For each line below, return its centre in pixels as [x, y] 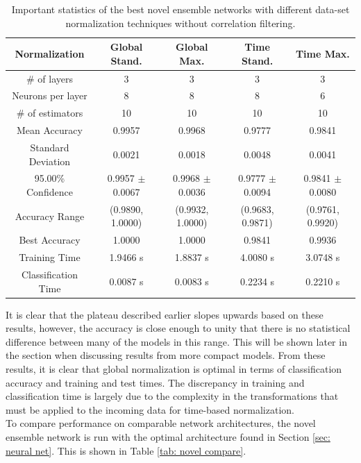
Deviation [50, 161]
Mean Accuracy [50, 130]
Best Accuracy [50, 240]
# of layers [49, 78]
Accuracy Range [50, 216]
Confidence [50, 192]
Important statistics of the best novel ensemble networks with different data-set [180, 9]
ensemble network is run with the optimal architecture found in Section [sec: [168, 437]
